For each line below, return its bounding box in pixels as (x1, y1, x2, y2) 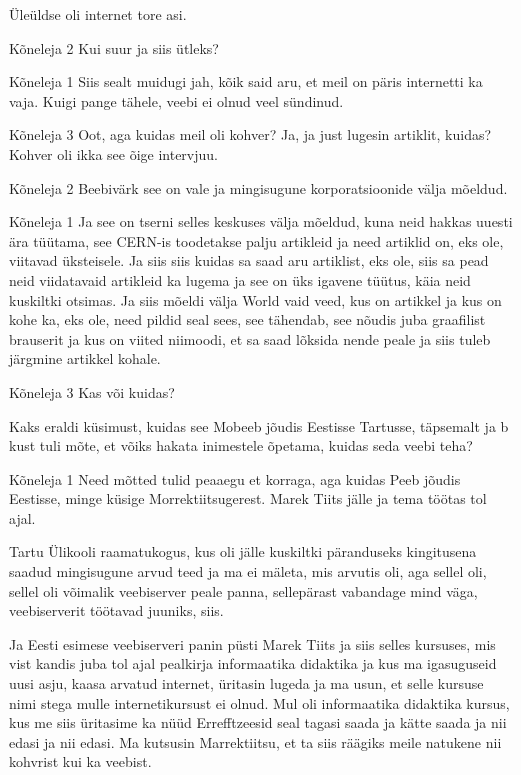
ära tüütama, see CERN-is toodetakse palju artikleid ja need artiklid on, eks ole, (9, 230, 504, 251)
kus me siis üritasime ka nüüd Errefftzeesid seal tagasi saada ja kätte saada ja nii (9, 712, 507, 733)
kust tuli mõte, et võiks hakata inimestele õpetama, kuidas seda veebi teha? (9, 435, 473, 456)
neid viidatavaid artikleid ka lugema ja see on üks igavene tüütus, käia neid (9, 269, 471, 290)
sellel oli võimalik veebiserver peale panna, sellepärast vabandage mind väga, (9, 580, 478, 601)
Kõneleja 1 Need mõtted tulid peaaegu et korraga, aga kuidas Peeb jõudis (9, 468, 461, 489)
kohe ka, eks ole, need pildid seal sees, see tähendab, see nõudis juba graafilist (9, 309, 486, 330)
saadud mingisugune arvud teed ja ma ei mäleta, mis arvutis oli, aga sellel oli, (9, 561, 487, 582)
